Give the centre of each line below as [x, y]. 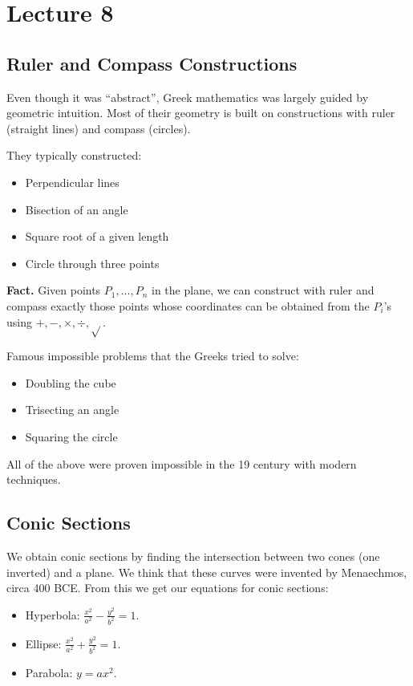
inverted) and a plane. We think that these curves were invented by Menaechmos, [207, 572]
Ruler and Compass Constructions [152, 63]
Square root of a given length [97, 236]
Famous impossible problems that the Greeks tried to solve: [153, 356]
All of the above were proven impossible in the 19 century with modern [182, 463]
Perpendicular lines [72, 182]
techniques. [34, 479]
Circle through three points [92, 263]
